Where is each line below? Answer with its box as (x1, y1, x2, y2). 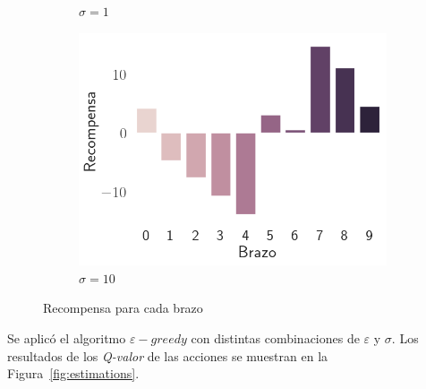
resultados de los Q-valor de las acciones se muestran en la (7, 346, 328, 365)
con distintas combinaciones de (191, 328, 360, 347)
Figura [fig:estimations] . (7, 364, 140, 383)
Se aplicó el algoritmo (7, 328, 126, 347)
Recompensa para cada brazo (43, 298, 203, 317)
